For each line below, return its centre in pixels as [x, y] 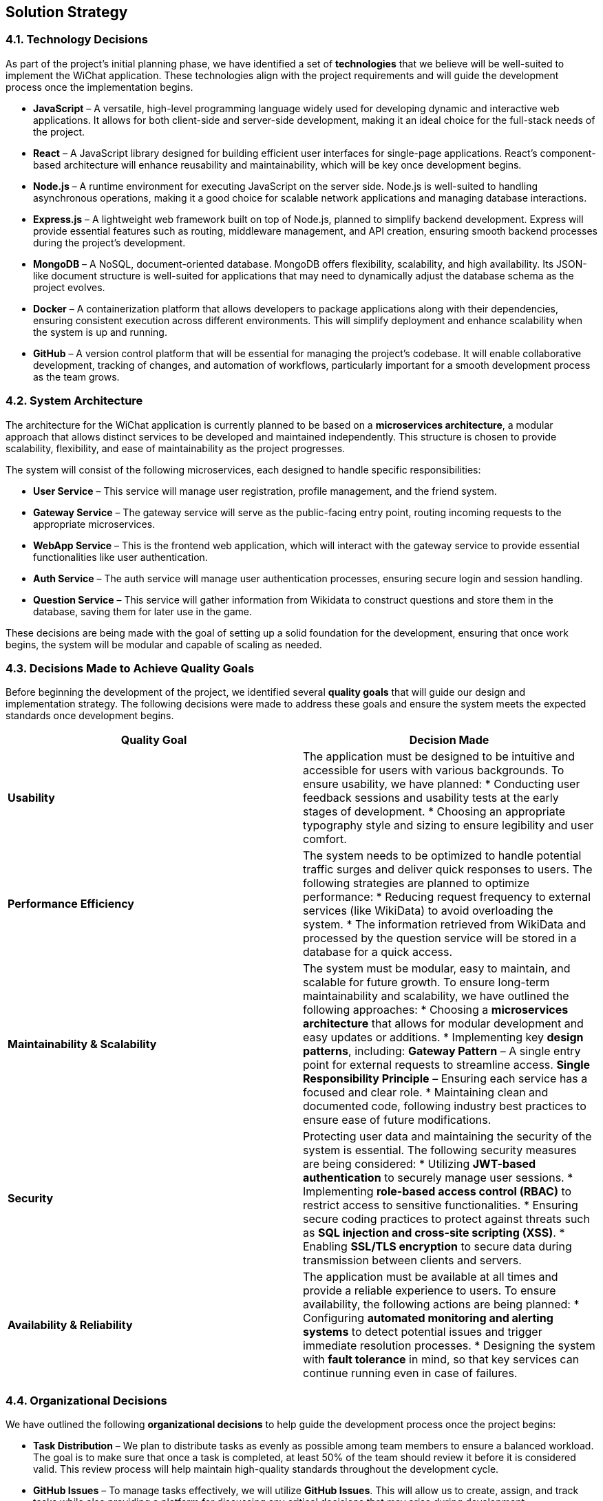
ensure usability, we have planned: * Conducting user [442, 784]
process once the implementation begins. [99, 87]
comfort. [325, 839]
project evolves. [69, 287]
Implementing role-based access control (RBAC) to [437, 1192]
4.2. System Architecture [74, 401]
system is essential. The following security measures [440, 1150]
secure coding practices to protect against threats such [446, 1219]
